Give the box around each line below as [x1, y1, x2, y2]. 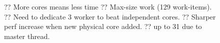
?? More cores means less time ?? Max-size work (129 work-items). [4, 1, 212, 11]
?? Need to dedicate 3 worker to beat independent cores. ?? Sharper [4, 11, 216, 21]
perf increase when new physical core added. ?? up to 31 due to [4, 21, 202, 31]
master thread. [4, 30, 50, 41]
